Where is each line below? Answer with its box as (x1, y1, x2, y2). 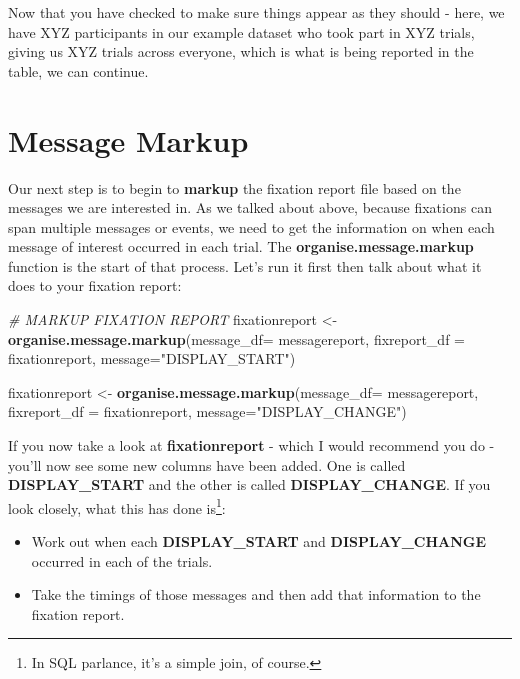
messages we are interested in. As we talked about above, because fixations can (8, 197, 492, 218)
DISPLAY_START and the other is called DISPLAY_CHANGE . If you (8, 474, 491, 495)
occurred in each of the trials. (31, 550, 213, 571)
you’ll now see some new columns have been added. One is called (8, 454, 406, 475)
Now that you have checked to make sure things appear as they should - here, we (8, 2, 505, 22)
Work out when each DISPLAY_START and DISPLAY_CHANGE (31, 531, 487, 552)
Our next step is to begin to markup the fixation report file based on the (8, 177, 461, 198)
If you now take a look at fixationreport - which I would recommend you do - (8, 435, 495, 456)
